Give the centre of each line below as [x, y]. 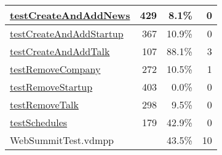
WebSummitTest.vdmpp [62, 140]
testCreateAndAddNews [70, 15]
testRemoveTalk [44, 104]
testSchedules [39, 122]
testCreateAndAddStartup [67, 33]
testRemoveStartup [51, 87]
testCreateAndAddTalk [60, 51]
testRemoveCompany [55, 69]
